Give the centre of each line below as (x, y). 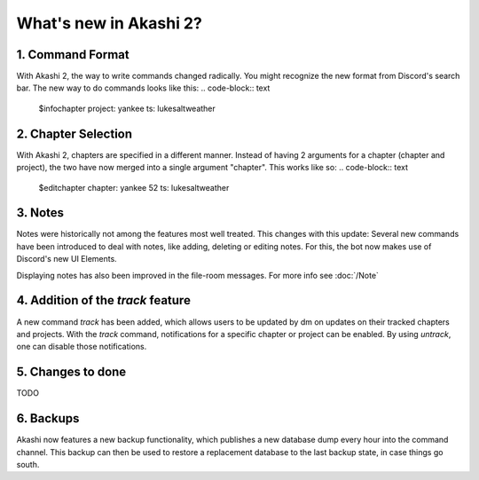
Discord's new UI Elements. (67, 259)
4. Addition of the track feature (103, 300)
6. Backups (48, 418)
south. (28, 464)
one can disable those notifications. (82, 347)
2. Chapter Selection (75, 134)
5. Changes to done (71, 372)
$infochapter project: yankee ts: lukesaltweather (127, 108)
